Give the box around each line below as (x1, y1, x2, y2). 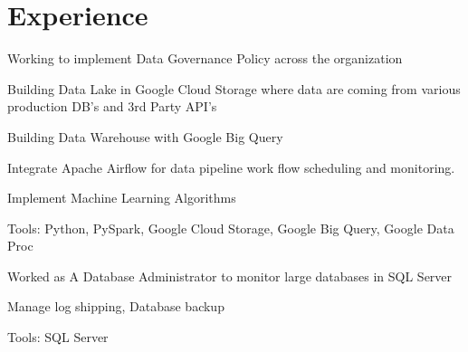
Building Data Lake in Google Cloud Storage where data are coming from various (7, 79, 461, 98)
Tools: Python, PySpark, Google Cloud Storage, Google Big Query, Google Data (7, 218, 454, 237)
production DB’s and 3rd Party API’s (7, 97, 217, 116)
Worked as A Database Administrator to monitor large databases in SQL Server (7, 266, 453, 285)
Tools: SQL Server (7, 328, 109, 347)
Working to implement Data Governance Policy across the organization (7, 49, 403, 68)
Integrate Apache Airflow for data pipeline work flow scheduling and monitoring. (7, 157, 455, 176)
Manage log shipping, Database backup (7, 297, 224, 316)
